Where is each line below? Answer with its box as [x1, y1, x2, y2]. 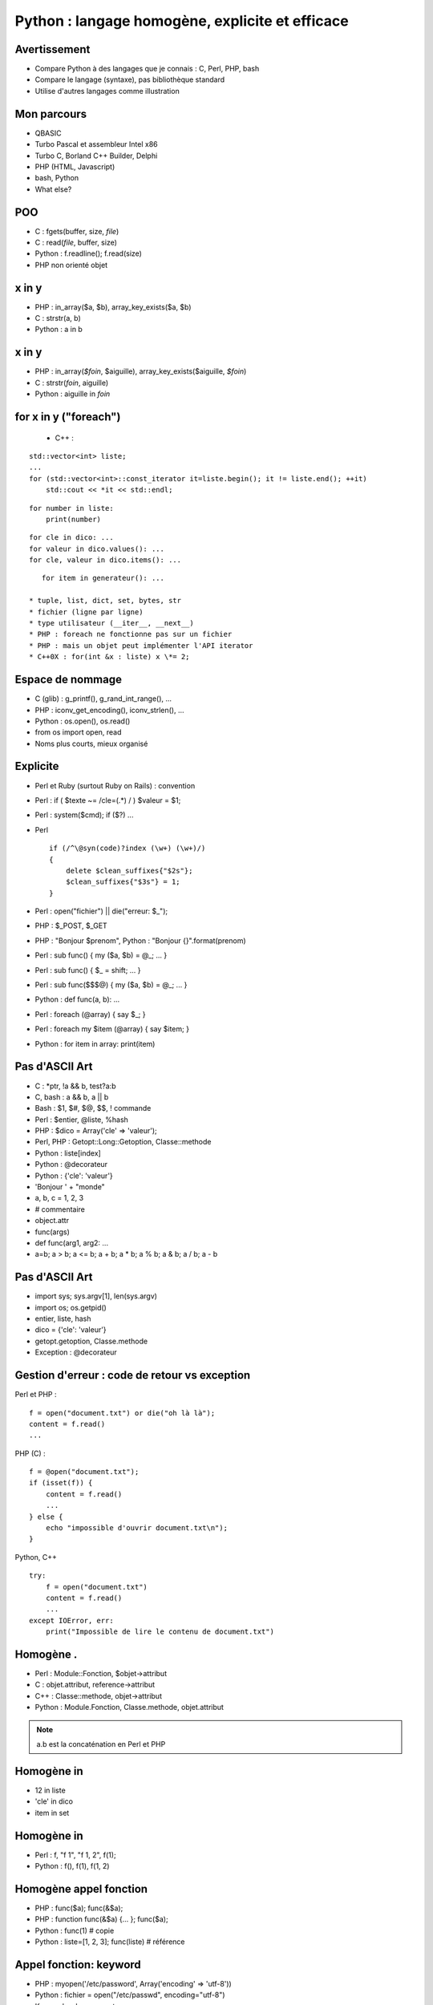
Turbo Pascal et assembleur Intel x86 [34, 140, 158, 149]
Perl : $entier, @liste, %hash [34, 1115, 128, 1124]
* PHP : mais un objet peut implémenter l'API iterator [29, 641, 253, 650]
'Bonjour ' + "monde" [34, 1182, 106, 1192]
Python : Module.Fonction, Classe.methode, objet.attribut [34, 1703, 225, 1712]
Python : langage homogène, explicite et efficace [14, 12, 349, 30]
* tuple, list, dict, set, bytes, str [29, 596, 182, 606]
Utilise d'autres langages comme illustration [34, 86, 180, 95]
